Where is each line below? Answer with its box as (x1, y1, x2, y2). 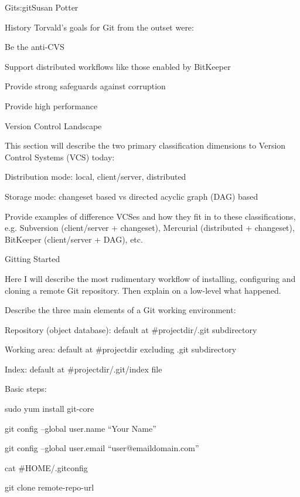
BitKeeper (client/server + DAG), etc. (5, 233, 143, 245)
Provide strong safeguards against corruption (5, 80, 166, 92)
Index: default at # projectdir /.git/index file (5, 362, 162, 375)
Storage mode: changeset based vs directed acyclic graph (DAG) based (5, 190, 258, 202)
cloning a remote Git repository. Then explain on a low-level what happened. (5, 284, 281, 296)
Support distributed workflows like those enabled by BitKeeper (5, 60, 231, 72)
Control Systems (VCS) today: (5, 150, 115, 163)
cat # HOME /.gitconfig (5, 461, 88, 474)
